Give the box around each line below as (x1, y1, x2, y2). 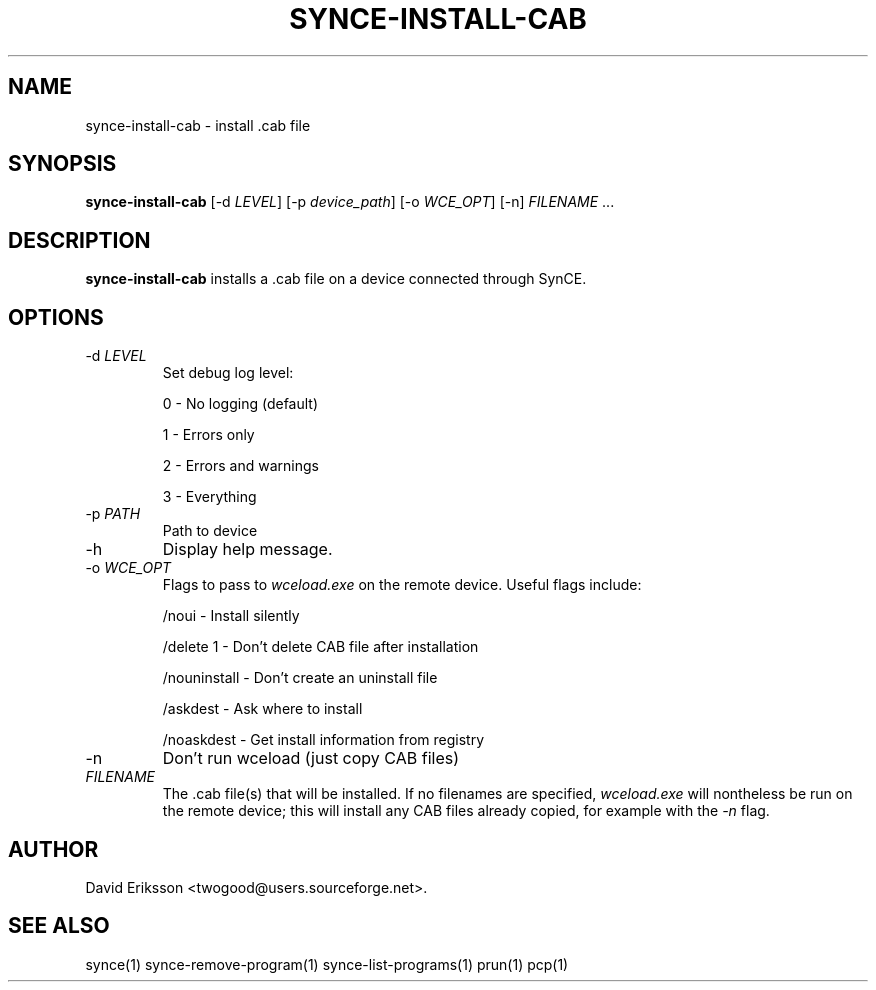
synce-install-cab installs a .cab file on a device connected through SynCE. (85, 270, 587, 288)
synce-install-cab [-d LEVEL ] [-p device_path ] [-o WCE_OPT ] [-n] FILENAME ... (85, 193, 615, 211)
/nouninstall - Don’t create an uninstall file (162, 669, 438, 687)
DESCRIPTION (8, 227, 151, 253)
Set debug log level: (162, 364, 294, 382)
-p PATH (85, 505, 141, 523)
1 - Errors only (162, 426, 255, 444)
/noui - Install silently (162, 607, 300, 625)
